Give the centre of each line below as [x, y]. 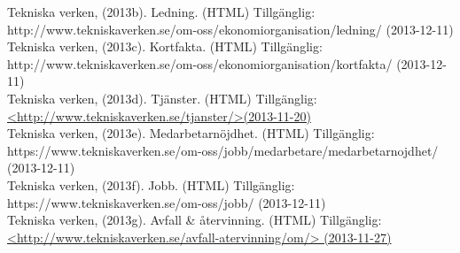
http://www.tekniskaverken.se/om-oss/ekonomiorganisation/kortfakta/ [200, 63]
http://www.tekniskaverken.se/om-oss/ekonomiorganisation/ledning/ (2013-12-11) [230, 29]
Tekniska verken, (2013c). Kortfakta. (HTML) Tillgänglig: [165, 46]
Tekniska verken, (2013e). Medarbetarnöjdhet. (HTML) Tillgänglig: [191, 133]
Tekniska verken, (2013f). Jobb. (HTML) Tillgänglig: [151, 184]
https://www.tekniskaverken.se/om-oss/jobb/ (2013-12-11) [167, 202]
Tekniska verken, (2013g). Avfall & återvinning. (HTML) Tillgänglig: [195, 220]
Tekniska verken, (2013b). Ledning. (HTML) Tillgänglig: [161, 11]
